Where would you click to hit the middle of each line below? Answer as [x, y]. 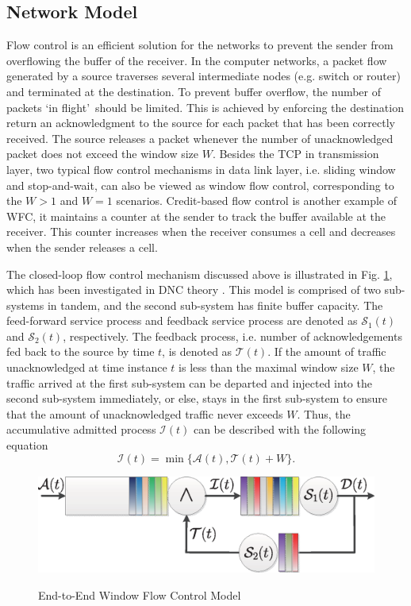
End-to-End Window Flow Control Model [140, 594]
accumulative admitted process [81, 429]
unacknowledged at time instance [87, 367]
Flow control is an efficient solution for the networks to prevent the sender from [200, 45]
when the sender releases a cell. [82, 247]
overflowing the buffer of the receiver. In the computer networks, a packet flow [197, 60]
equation [27, 445]
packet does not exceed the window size [102, 154]
